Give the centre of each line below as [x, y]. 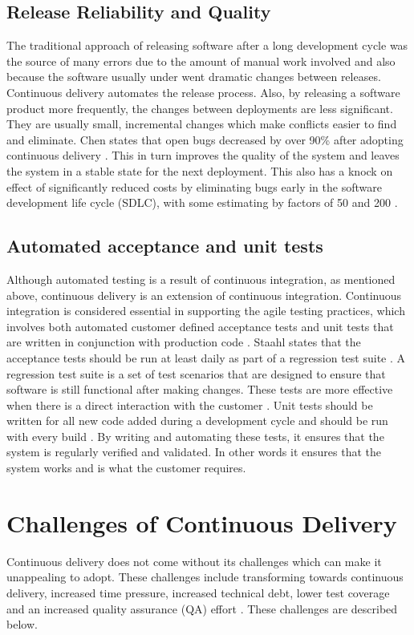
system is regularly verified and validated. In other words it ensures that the [194, 452]
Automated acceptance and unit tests [165, 246]
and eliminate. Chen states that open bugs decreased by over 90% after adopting [205, 139]
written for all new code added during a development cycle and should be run [197, 421]
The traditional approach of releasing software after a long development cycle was [207, 45]
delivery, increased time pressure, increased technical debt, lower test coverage [198, 592]
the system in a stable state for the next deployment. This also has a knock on [200, 170]
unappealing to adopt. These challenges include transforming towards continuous [205, 577]
